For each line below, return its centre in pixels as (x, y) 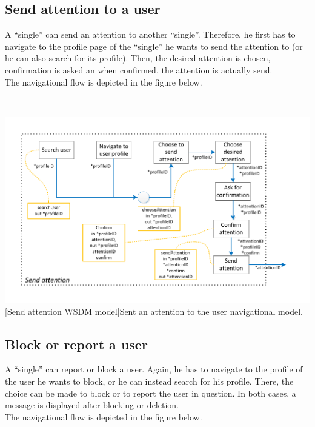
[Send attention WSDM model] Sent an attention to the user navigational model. (154, 311)
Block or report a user (76, 344)
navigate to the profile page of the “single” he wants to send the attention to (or (154, 46)
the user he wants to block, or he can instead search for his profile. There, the (149, 381)
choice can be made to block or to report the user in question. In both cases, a (151, 393)
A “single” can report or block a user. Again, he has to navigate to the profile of (154, 369)
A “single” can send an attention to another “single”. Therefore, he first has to (150, 34)
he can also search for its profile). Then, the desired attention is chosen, (138, 58)
